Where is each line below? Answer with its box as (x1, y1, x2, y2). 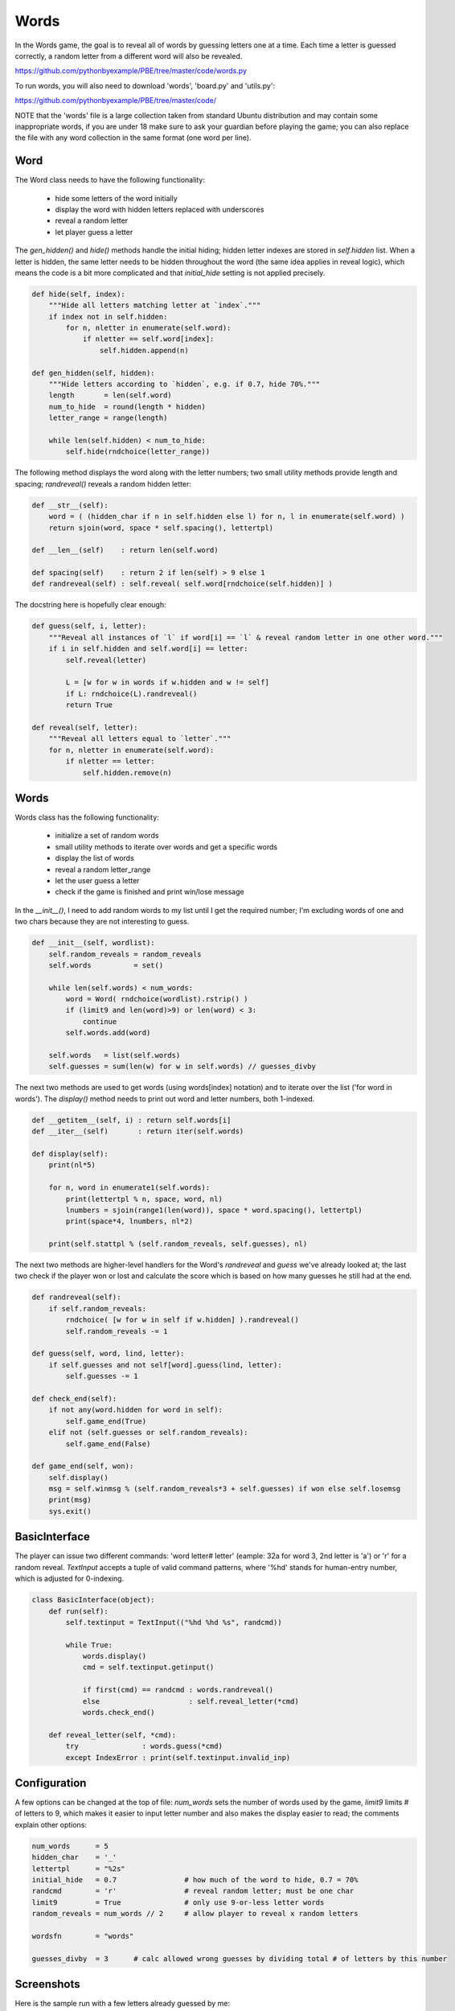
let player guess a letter (55, 227, 133, 236)
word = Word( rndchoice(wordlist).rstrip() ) (65, 994, 248, 1004)
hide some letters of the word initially (55, 193, 178, 203)
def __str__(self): (31, 500, 109, 510)
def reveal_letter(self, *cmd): (48, 1730, 177, 1739)
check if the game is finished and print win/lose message (55, 887, 244, 897)
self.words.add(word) (65, 1028, 151, 1038)
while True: (65, 1640, 113, 1649)
